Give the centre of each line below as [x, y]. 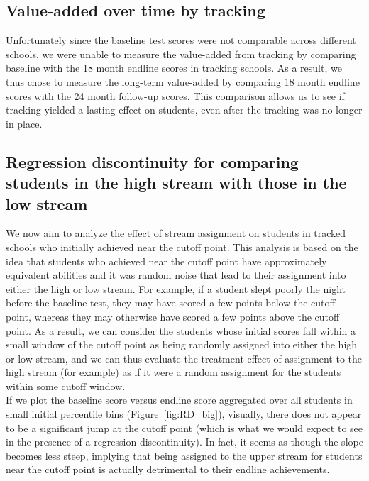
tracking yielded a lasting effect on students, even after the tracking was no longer [184, 110]
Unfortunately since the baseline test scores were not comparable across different [181, 40]
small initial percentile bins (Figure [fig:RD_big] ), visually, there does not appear [184, 414]
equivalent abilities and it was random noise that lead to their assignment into [176, 275]
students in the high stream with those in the [176, 183]
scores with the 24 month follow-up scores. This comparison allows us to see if [175, 95]
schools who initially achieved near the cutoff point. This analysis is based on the [182, 247]
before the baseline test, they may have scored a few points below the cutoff [171, 303]
